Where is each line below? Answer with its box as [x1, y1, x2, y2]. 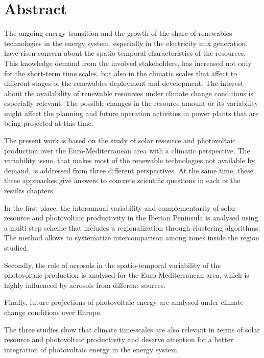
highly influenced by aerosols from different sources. [4, 279, 166, 290]
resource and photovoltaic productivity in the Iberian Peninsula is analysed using [4, 212, 258, 223]
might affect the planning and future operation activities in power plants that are [4, 107, 259, 118]
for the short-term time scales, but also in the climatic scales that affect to [4, 68, 237, 78]
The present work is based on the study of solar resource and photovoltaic [4, 135, 236, 146]
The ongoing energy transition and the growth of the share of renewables [4, 28, 232, 38]
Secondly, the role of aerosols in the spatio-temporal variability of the [4, 259, 221, 270]
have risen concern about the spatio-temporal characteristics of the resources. [4, 48, 246, 58]
